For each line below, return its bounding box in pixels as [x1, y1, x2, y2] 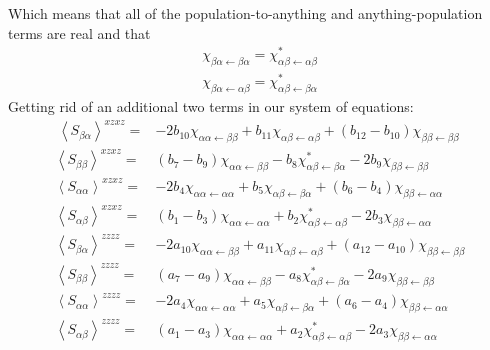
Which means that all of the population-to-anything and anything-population [8, 3, 483, 23]
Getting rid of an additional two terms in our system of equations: [8, 96, 414, 116]
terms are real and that [8, 22, 151, 43]
